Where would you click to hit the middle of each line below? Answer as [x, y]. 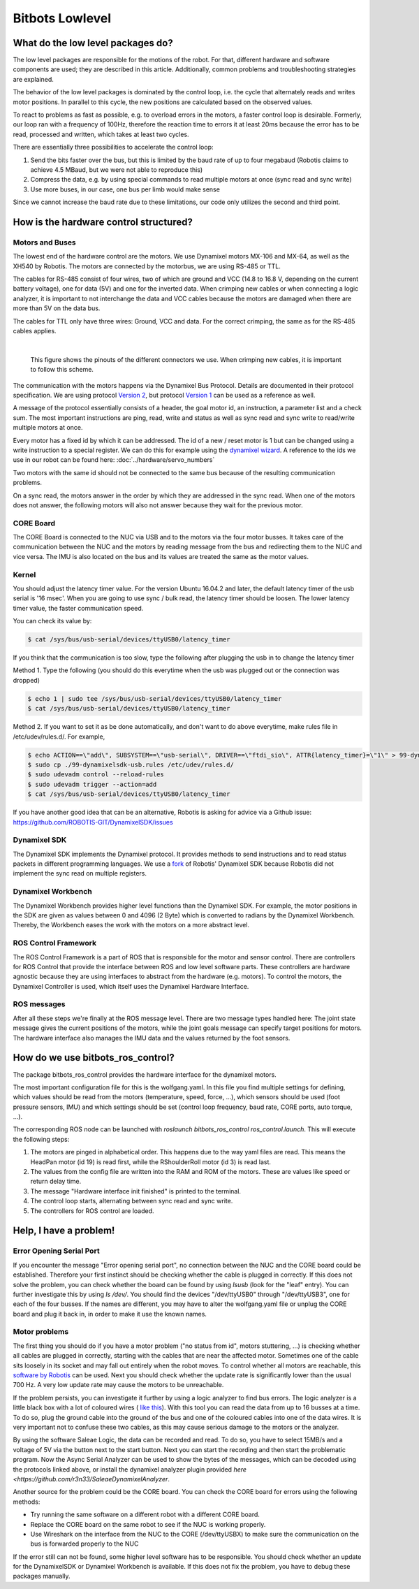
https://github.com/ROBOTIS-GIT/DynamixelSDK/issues [93, 822]
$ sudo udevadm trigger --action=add [92, 784]
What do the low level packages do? [93, 43]
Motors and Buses [44, 242]
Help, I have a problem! [64, 1231]
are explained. [33, 79]
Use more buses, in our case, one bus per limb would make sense [125, 189]
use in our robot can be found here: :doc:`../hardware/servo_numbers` [114, 460]
